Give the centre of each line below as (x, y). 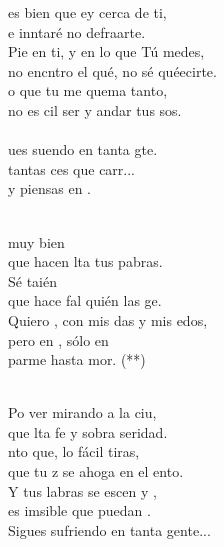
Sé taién (32, 280)
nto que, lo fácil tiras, (74, 451)
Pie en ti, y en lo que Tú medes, (106, 51)
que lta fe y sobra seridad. (88, 431)
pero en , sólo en (58, 339)
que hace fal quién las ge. (85, 300)
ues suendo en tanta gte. (83, 149)
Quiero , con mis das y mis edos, (108, 319)
